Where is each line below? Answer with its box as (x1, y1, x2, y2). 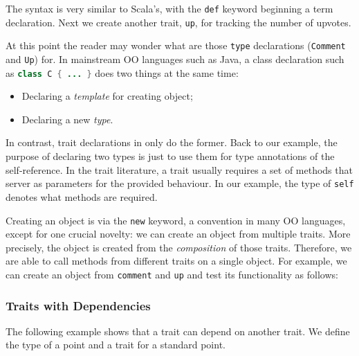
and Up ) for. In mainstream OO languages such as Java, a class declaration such (6, 51, 344, 66)
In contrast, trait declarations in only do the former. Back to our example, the (6, 135, 338, 150)
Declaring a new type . (21, 112, 113, 126)
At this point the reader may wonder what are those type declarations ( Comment (6, 38, 346, 53)
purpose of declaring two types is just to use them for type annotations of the (6, 149, 335, 163)
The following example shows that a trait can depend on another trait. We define (6, 323, 350, 338)
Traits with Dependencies (6, 296, 151, 314)
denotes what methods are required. (6, 189, 158, 204)
